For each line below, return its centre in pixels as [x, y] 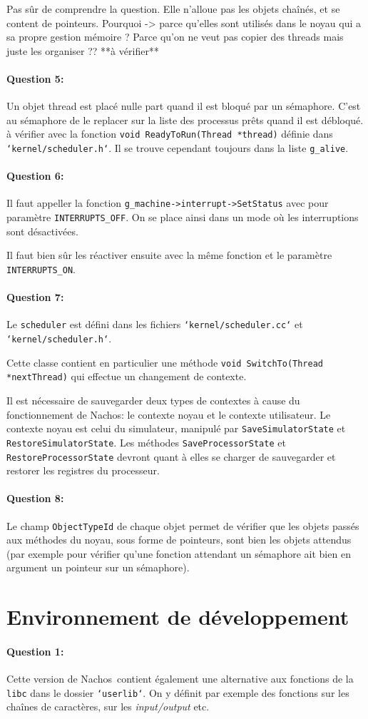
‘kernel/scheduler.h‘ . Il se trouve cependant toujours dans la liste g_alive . [178, 148]
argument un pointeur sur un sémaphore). [98, 567]
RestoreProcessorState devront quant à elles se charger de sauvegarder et [171, 456]
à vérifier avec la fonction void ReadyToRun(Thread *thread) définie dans [170, 134]
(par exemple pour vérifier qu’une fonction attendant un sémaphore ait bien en [179, 553]
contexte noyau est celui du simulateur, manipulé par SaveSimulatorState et [176, 428]
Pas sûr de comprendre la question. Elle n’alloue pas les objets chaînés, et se [173, 9]
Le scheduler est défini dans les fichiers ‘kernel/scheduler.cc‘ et [155, 324]
